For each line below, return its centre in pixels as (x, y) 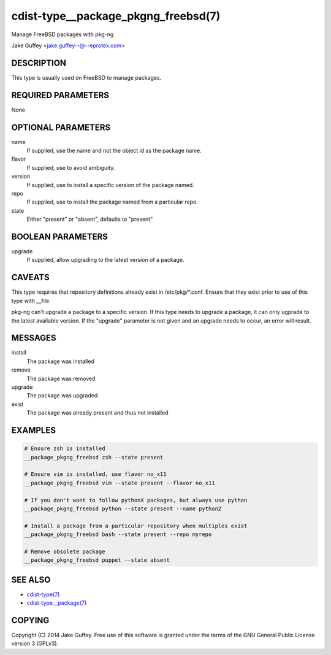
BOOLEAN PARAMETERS (60, 236)
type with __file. (31, 301)
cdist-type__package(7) (57, 603)
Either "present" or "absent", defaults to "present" (90, 219)
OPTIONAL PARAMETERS (61, 127)
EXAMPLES (34, 430)
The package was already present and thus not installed (97, 413)
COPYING (30, 620)
